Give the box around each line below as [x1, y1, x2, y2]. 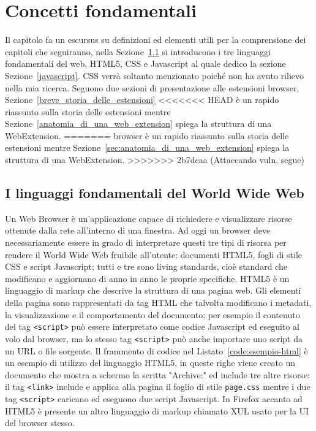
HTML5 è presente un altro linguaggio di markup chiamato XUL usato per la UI [5, 404, 309, 417]
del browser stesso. [5, 416, 75, 429]
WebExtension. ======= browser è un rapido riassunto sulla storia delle [5, 129, 289, 142]
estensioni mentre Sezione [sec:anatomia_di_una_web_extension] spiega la [5, 141, 290, 154]
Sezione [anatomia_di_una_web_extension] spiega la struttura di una [5, 117, 272, 130]
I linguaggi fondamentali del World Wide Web [5, 183, 304, 202]
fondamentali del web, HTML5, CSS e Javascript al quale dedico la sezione [5, 57, 286, 70]
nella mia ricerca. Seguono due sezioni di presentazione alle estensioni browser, [5, 81, 299, 94]
